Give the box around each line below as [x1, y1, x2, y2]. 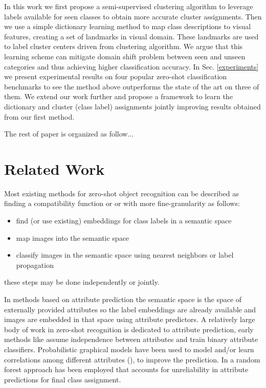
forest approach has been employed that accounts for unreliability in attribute [4, 364, 249, 375]
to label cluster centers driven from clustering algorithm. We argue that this [4, 41, 243, 52]
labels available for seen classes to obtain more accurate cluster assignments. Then [4, 11, 262, 21]
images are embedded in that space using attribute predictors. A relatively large [4, 314, 255, 325]
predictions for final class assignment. [4, 374, 121, 384]
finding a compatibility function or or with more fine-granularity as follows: [4, 198, 240, 209]
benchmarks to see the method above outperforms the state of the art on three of [4, 81, 259, 92]
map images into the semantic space [16, 232, 129, 243]
